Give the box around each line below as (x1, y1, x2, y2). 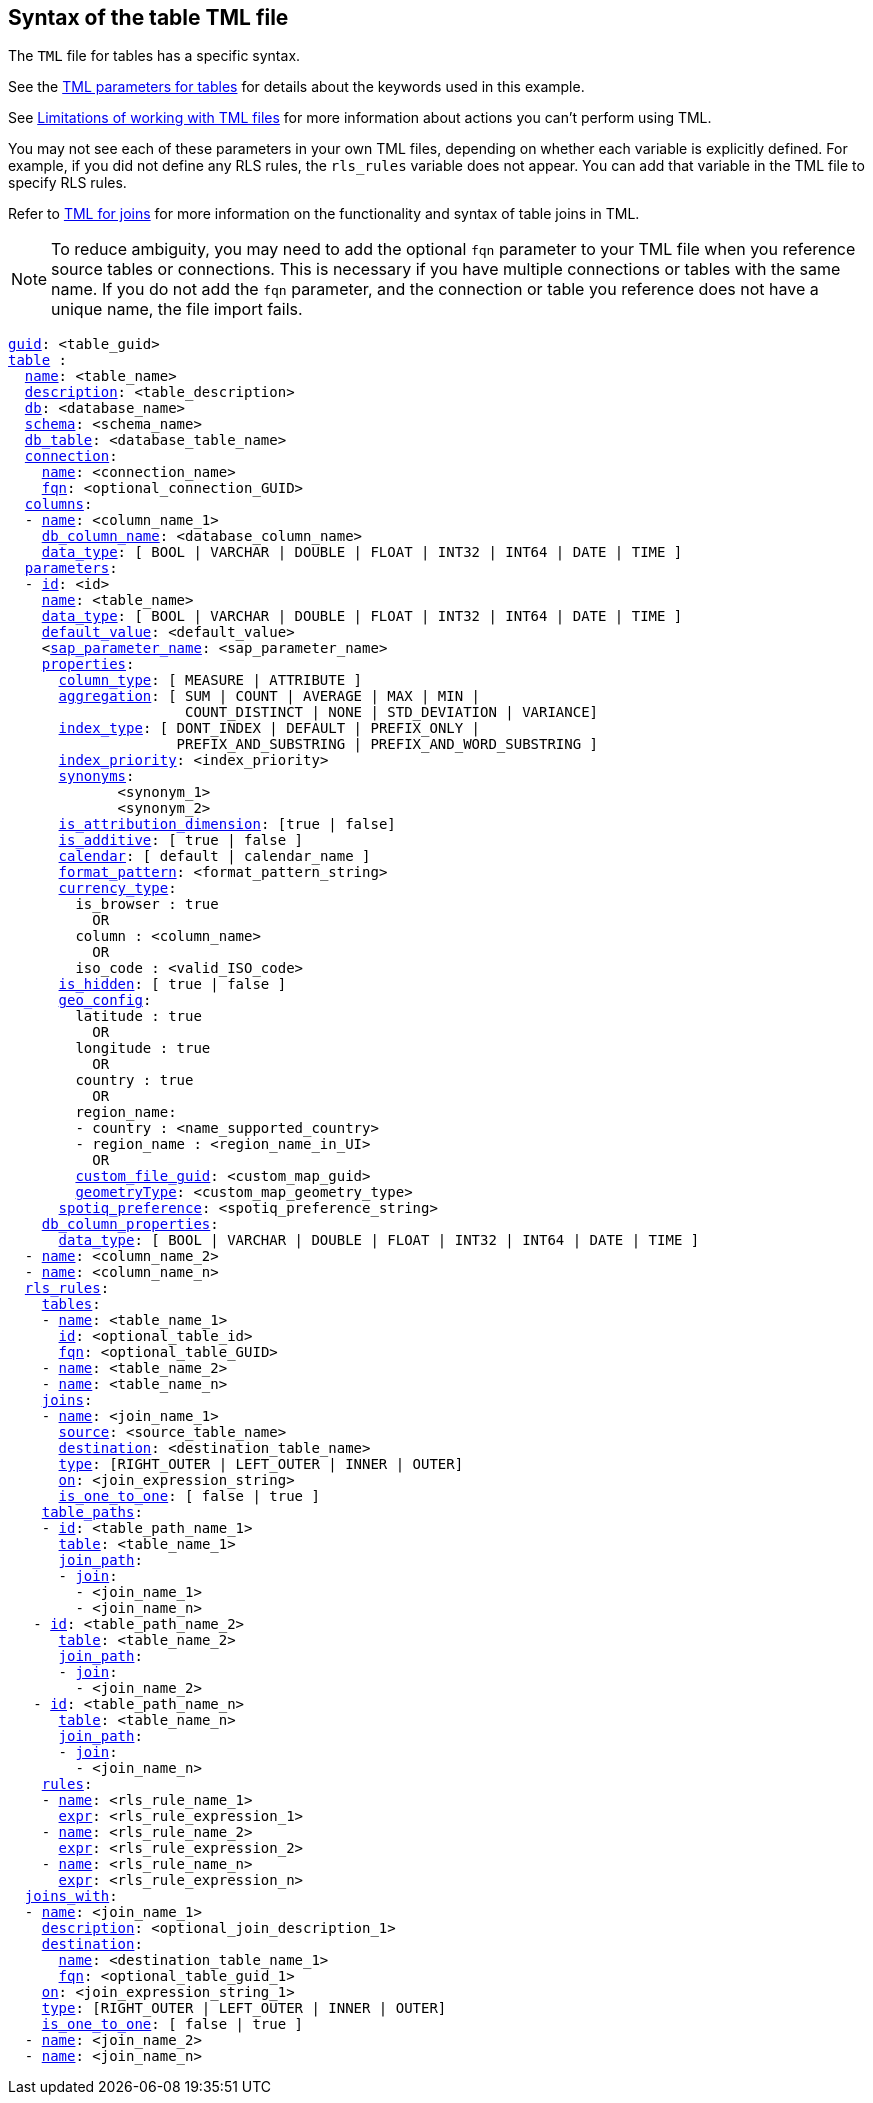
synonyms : (58, 768, 135, 785)
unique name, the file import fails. (51, 299, 303, 320)
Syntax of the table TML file (8, 5, 289, 30)
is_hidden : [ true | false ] (58, 976, 287, 993)
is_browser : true (75, 896, 219, 913)
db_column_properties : (41, 1216, 219, 1233)
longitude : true (75, 1040, 211, 1057)
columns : (24, 496, 93, 513)
